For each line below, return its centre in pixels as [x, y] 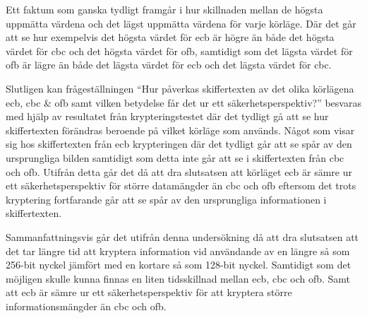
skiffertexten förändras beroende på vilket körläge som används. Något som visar [180, 130]
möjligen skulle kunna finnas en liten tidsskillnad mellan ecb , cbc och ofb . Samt [178, 278]
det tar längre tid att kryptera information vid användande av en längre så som [178, 251]
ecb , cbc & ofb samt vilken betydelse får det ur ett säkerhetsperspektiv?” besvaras [183, 102]
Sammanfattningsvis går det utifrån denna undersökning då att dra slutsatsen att [182, 236]
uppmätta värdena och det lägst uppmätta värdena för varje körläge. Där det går [181, 23]
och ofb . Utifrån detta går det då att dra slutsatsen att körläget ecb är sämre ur [179, 171]
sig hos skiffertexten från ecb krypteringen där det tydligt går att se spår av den [179, 144]
